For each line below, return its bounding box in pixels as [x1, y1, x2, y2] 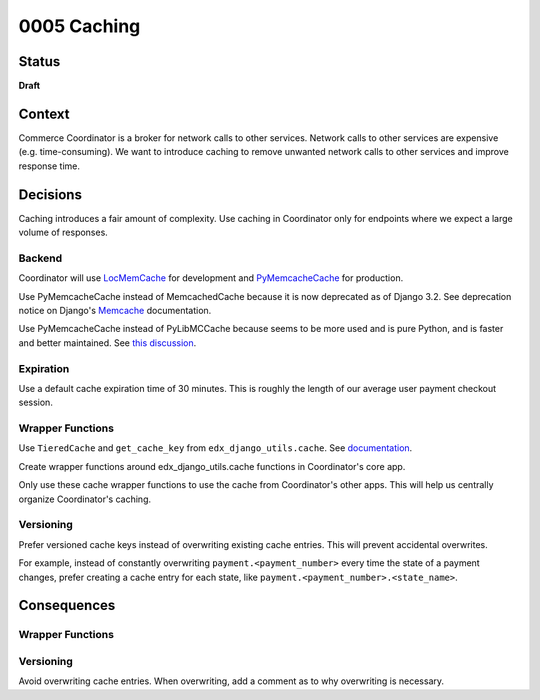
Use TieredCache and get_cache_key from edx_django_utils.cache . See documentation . [18, 442, 413, 454]
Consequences [18, 597, 116, 614]
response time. [18, 160, 80, 172]
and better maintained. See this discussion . [18, 336, 197, 349]
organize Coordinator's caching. [18, 493, 152, 505]
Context [18, 105, 70, 122]
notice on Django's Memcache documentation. [18, 304, 212, 316]
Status [18, 53, 61, 70]
